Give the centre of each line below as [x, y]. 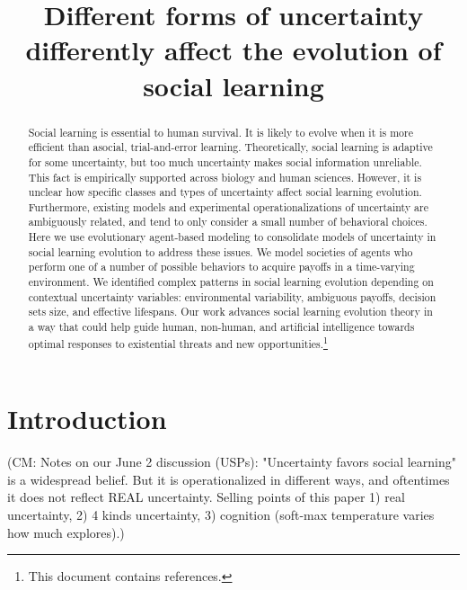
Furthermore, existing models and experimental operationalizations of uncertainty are [229, 206]
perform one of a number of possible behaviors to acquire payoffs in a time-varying [221, 267]
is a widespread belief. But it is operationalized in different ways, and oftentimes [229, 479]
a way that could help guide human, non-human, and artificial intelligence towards [221, 327]
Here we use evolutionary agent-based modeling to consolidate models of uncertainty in [232, 237]
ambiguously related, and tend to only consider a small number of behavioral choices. [228, 222]
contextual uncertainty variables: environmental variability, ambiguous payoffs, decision [232, 296]
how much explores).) [66, 532]
